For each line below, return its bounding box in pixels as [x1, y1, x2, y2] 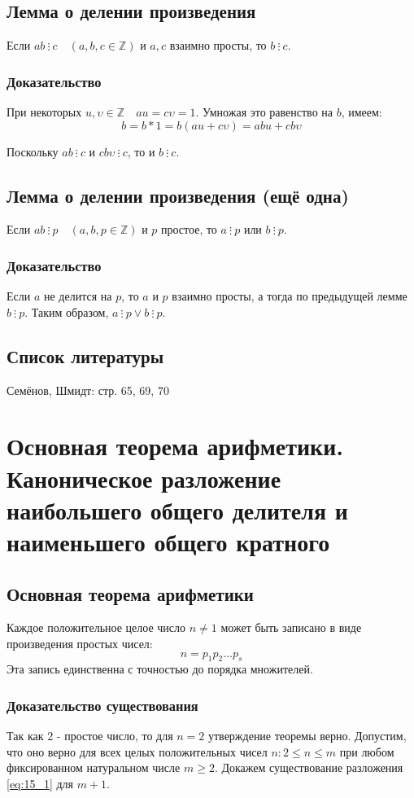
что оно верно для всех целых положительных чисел [7, 743, 268, 760]
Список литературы [7, 343, 164, 368]
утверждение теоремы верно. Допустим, [208, 727, 407, 744]
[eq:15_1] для [7, 774, 74, 791]
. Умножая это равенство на [195, 103, 333, 121]
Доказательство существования [7, 695, 198, 715]
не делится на [43, 287, 112, 305]
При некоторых [7, 103, 82, 121]
